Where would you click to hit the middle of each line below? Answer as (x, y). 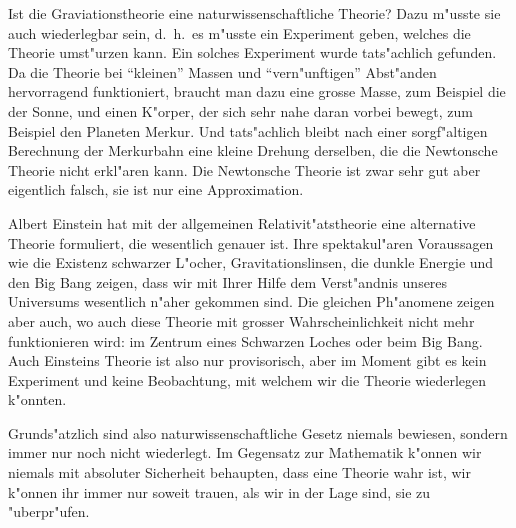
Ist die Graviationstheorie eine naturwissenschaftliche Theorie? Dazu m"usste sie (254, 13)
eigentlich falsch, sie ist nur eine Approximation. (156, 189)
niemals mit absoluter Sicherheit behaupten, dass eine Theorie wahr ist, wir (239, 472)
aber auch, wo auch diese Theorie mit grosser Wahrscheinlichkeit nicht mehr (241, 320)
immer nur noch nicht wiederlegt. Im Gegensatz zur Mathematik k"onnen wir (245, 452)
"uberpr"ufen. (49, 511)
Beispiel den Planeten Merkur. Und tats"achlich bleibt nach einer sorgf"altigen (248, 130)
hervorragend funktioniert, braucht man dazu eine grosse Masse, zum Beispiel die (257, 91)
